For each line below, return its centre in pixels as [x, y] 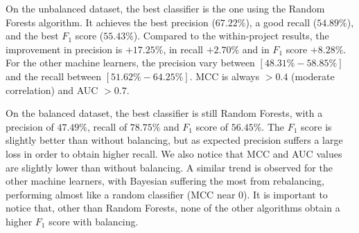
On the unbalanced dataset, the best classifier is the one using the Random [165, 8]
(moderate [313, 76]
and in [256, 49]
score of [212, 126]
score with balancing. [94, 221]
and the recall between [54, 76]
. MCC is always [225, 76]
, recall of [107, 126]
